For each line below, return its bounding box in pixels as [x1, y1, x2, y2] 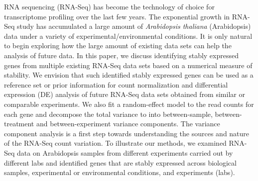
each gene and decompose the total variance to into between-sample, [4, 108, 213, 119]
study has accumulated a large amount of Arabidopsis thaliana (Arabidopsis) [17, 21, 251, 31]
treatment [4, 118, 34, 129]
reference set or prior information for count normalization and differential [4, 79, 228, 90]
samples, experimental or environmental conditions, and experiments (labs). [4, 167, 235, 178]
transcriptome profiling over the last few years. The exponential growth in [4, 11, 230, 21]
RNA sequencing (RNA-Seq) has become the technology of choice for [4, 1, 215, 11]
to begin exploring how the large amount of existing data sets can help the [4, 40, 232, 51]
